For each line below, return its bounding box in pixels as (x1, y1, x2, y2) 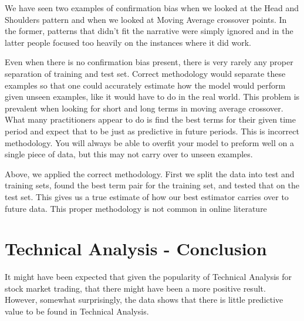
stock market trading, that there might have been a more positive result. (5, 282, 266, 294)
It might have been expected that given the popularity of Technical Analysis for (5, 271, 292, 283)
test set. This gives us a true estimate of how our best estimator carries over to (5, 190, 289, 202)
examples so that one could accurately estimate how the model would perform (5, 79, 286, 91)
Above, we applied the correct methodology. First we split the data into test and (5, 167, 295, 180)
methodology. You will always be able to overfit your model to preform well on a (5, 136, 294, 148)
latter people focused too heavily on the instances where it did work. (5, 36, 251, 48)
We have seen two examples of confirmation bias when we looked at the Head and (5, 2, 299, 13)
